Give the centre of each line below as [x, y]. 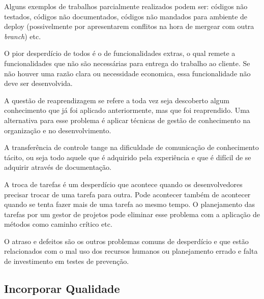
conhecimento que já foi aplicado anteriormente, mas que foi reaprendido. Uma [127, 110]
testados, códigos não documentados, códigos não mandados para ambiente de [126, 16]
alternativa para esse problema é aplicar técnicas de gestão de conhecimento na [127, 120]
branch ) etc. [23, 36]
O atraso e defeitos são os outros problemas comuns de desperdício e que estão [126, 241]
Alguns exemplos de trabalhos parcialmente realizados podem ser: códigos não [126, 6]
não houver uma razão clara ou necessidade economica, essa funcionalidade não [127, 73]
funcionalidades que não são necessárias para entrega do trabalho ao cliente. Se [127, 63]
